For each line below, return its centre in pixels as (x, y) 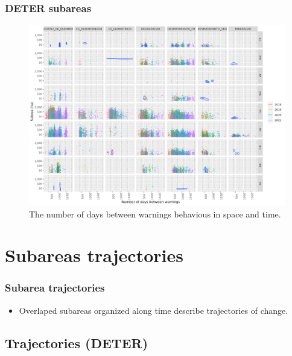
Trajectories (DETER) (77, 342)
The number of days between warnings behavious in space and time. (155, 214)
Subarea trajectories (55, 288)
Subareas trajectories (94, 255)
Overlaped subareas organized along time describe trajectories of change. (154, 310)
